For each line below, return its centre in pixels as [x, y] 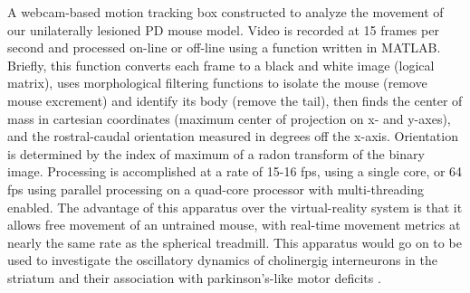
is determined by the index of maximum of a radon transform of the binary [216, 153]
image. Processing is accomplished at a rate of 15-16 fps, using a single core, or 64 [235, 171]
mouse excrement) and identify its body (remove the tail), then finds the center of [235, 100]
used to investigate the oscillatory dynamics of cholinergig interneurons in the [222, 260]
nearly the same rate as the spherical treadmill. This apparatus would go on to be [235, 242]
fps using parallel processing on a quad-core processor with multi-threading [216, 189]
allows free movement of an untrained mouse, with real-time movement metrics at [234, 225]
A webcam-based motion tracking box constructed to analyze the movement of [225, 12]
